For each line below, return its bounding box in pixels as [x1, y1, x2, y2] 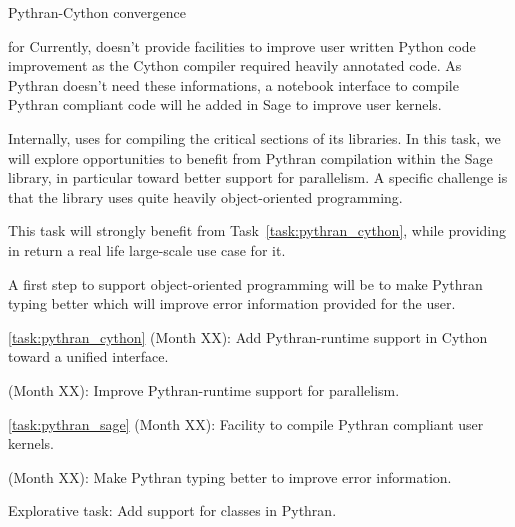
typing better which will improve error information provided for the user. [8, 293, 456, 314]
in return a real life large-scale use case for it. [8, 239, 286, 260]
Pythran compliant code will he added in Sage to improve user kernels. [8, 94, 442, 115]
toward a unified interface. [8, 346, 169, 367]
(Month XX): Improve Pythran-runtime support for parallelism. [8, 379, 400, 400]
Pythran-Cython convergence [8, 2, 187, 22]
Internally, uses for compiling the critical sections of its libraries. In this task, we [8, 127, 501, 148]
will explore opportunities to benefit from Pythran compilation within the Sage [8, 147, 493, 168]
